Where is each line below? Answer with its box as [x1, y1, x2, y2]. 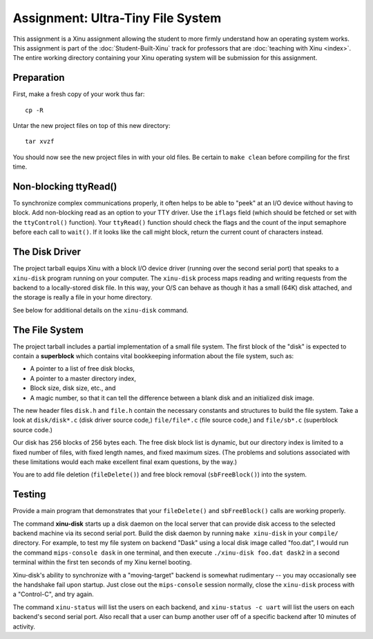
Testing [12, 488, 46, 501]
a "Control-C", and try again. [12, 590, 95, 598]
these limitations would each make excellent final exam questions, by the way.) [12, 457, 238, 466]
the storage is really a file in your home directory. [12, 293, 153, 302]
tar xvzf [25, 138, 55, 145]
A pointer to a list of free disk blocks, [30, 364, 135, 373]
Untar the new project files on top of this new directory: [12, 122, 171, 130]
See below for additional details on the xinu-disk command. [12, 306, 189, 314]
